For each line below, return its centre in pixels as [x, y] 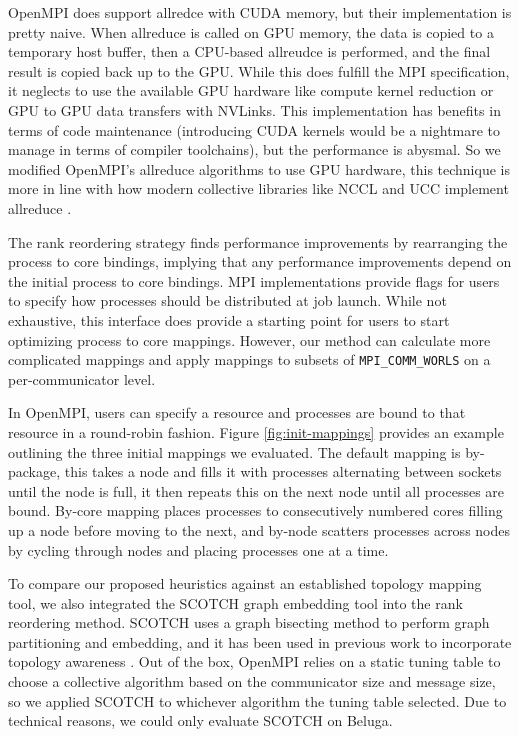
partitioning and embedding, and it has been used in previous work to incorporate [260, 641]
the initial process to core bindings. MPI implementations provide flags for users [254, 280]
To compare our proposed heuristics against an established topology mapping [245, 583]
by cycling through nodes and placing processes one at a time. [198, 549]
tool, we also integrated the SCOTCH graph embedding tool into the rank [235, 602]
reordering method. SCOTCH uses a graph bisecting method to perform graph [249, 622]
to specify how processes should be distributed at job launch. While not [227, 300]
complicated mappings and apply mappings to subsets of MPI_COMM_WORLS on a [249, 359]
